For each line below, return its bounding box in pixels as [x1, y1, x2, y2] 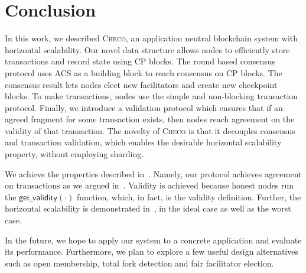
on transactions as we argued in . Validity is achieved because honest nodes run [5, 179, 294, 191]
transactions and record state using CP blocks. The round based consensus [5, 55, 275, 67]
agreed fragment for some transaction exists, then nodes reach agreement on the [5, 113, 295, 125]
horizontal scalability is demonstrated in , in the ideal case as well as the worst [5, 202, 291, 214]
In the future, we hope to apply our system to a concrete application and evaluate [5, 233, 302, 246]
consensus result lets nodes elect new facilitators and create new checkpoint [5, 78, 278, 90]
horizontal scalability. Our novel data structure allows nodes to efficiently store [5, 43, 290, 56]
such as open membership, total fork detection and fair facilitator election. [5, 256, 274, 269]
